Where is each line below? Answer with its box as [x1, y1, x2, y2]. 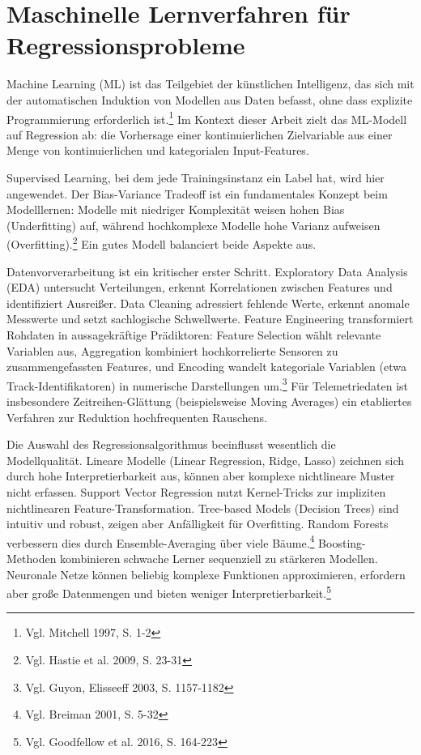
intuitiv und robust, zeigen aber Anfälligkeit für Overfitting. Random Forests [6, 515, 389, 532]
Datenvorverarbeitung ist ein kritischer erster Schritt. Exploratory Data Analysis [6, 262, 408, 279]
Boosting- [318, 534, 366, 551]
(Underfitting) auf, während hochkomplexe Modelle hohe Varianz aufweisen [6, 216, 381, 233]
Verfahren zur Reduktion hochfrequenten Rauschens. [6, 408, 267, 425]
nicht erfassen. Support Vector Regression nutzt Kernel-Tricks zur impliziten [6, 483, 386, 500]
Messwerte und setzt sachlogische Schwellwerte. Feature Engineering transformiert [6, 310, 414, 327]
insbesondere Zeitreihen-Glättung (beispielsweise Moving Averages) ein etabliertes [6, 392, 412, 409]
